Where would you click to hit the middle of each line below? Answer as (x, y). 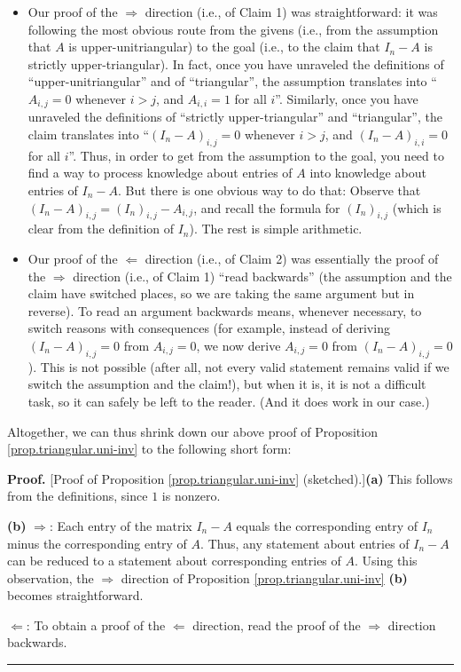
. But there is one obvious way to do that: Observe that (270, 190)
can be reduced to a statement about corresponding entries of (174, 561)
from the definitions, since (78, 496)
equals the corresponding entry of (327, 525)
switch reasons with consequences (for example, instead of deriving (209, 328)
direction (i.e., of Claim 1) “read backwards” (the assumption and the (262, 276)
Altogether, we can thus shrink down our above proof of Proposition (192, 431)
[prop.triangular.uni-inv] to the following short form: (149, 449)
